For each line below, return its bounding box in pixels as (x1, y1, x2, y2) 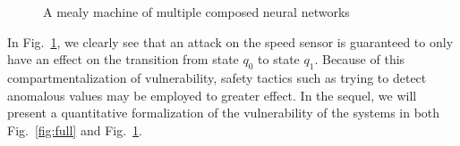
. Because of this (314, 50, 405, 69)
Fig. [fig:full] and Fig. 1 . (7, 120, 142, 139)
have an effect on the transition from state (7, 50, 239, 69)
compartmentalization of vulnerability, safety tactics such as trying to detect (7, 68, 427, 86)
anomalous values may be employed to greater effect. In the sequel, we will (7, 85, 417, 104)
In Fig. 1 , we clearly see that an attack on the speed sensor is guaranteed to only (7, 32, 454, 51)
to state (258, 50, 300, 69)
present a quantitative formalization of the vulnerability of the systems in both (7, 103, 440, 122)
